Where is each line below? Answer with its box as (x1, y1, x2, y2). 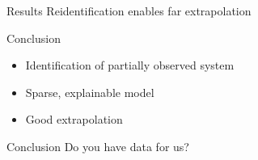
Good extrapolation (25, 111, 123, 128)
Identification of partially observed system (25, 57, 235, 74)
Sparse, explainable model (25, 83, 154, 100)
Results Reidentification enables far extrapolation (6, 2, 252, 19)
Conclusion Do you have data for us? (6, 137, 189, 154)
